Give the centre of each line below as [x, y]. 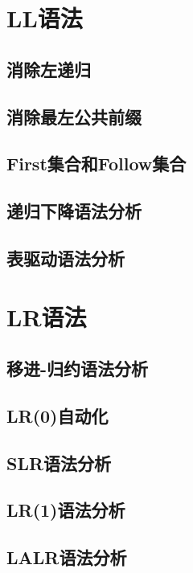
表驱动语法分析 [66, 258]
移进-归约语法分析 [78, 368]
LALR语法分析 [67, 557]
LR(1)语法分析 [66, 510]
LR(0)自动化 [57, 415]
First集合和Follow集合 [96, 164]
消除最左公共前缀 [74, 116]
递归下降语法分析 [74, 211]
